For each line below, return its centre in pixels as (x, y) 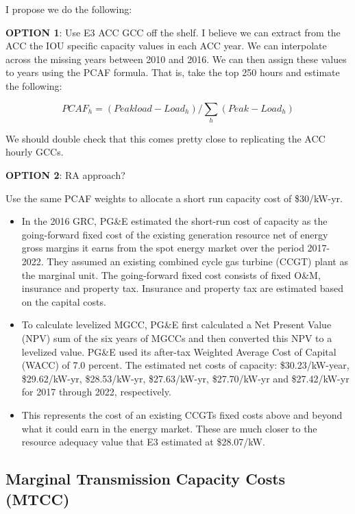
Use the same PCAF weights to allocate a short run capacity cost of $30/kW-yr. (174, 198)
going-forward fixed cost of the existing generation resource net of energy (175, 234)
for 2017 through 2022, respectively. (96, 392)
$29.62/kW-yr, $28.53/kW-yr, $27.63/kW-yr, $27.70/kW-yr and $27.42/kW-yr (185, 378)
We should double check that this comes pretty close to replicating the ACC (166, 138)
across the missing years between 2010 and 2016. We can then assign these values (176, 59)
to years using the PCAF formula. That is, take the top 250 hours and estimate (173, 72)
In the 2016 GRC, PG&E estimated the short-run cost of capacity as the (174, 221)
